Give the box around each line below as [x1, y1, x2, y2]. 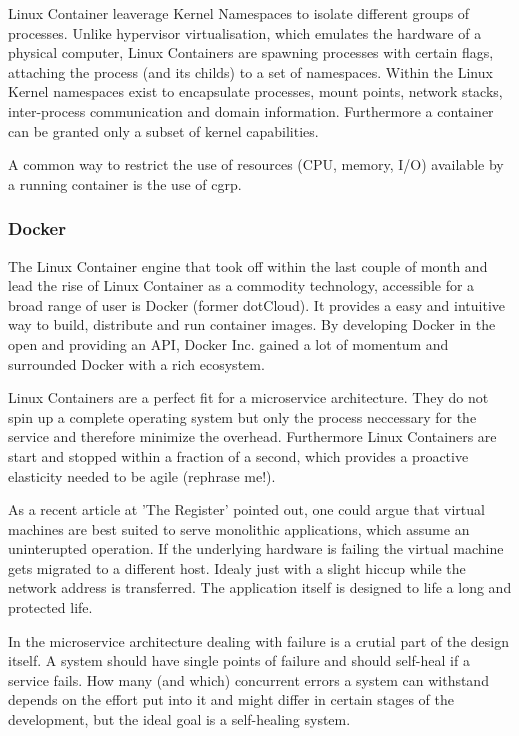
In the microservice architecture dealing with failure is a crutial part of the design [8, 630, 510, 651]
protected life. [8, 597, 93, 618]
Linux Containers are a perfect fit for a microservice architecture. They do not [8, 387, 489, 408]
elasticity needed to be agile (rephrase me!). [8, 465, 276, 486]
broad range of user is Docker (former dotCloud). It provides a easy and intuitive [8, 294, 506, 315]
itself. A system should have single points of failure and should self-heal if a [8, 650, 470, 671]
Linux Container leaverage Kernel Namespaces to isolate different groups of [8, 3, 470, 23]
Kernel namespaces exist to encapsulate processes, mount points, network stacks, [8, 81, 503, 102]
